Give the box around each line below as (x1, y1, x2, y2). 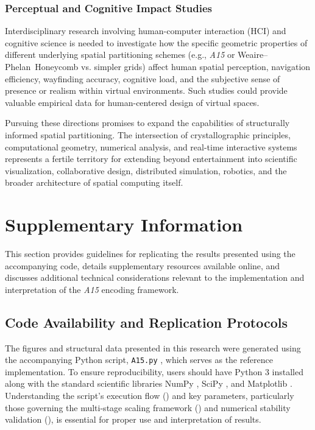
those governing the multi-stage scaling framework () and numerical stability (5, 401, 291, 414)
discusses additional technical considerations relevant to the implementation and (5, 271, 305, 284)
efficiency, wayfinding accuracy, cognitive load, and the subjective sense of (5, 72, 280, 85)
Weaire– (238, 48, 268, 61)
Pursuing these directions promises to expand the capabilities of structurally (5, 116, 290, 129)
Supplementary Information (5, 212, 243, 237)
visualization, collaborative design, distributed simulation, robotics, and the (5, 164, 287, 177)
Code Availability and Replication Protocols (5, 312, 288, 331)
